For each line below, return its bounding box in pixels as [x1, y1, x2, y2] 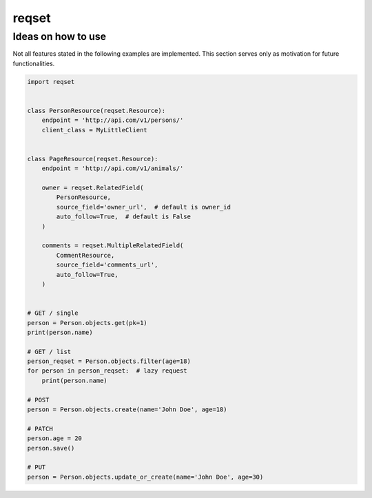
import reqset [27, 78, 75, 85]
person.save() [27, 444, 75, 452]
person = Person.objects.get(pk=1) [27, 319, 147, 326]
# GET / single [27, 309, 79, 317]
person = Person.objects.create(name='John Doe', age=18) [27, 406, 227, 413]
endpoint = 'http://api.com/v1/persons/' [41, 116, 184, 124]
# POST [27, 396, 50, 404]
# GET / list [27, 348, 72, 355]
